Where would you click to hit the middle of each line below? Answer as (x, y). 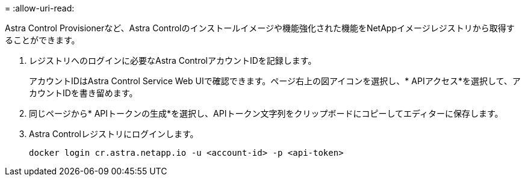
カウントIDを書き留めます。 (83, 93)
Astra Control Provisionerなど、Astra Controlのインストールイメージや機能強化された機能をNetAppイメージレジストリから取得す (260, 28)
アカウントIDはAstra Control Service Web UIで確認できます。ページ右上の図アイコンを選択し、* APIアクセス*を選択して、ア (275, 81)
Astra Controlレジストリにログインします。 (114, 134)
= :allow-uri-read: (40, 8)
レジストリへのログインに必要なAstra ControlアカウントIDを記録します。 (173, 60)
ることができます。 (42, 40)
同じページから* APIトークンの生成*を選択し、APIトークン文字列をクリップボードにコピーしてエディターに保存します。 (266, 113)
